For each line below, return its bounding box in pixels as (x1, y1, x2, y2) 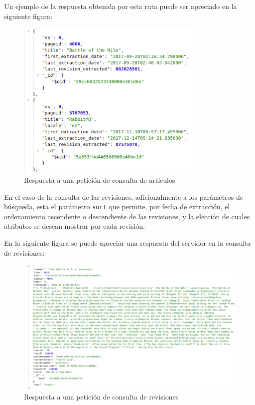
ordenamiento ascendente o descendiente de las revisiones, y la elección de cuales (4, 211, 250, 221)
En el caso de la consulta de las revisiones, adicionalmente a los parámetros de (4, 191, 243, 202)
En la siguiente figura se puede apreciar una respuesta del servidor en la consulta (4, 238, 251, 248)
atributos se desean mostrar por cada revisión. (4, 221, 145, 231)
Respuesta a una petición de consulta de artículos (24, 175, 175, 185)
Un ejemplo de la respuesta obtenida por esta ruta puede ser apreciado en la (4, 1, 237, 11)
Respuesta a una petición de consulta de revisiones (24, 391, 179, 402)
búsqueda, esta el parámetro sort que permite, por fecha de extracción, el (4, 201, 230, 212)
